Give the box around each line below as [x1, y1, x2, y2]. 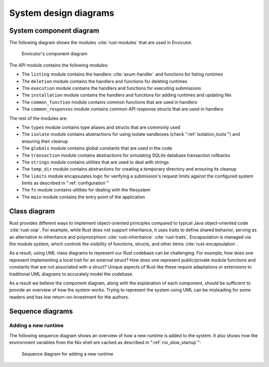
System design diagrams [9, 7, 115, 18]
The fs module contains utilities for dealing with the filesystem [21, 187, 150, 193]
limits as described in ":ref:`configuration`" [21, 180, 109, 186]
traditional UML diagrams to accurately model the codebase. [9, 271, 134, 277]
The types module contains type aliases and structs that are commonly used [21, 124, 180, 130]
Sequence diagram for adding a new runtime [21, 351, 114, 357]
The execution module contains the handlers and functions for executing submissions [21, 85, 201, 92]
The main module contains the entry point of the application [21, 194, 145, 200]
